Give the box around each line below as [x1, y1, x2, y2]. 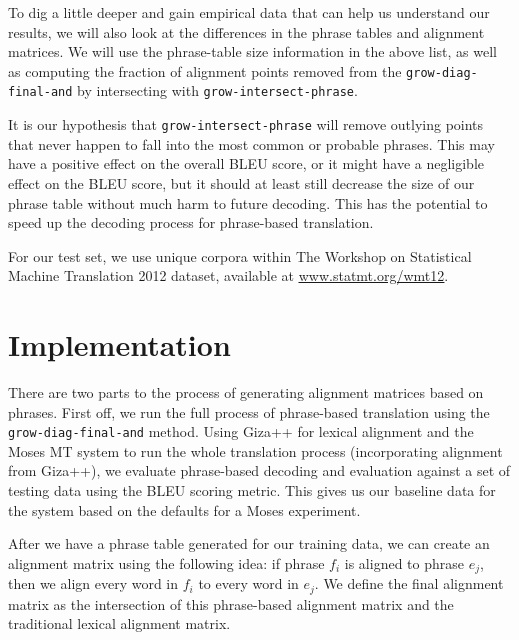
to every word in [198, 573, 299, 594]
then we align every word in [8, 573, 179, 594]
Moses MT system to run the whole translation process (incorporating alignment [8, 440, 503, 461]
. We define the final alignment [314, 573, 504, 594]
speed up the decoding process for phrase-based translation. [8, 212, 374, 233]
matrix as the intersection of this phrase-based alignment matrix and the [8, 593, 454, 614]
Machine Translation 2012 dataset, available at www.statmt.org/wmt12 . [8, 265, 449, 286]
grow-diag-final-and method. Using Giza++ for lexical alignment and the [8, 421, 474, 442]
